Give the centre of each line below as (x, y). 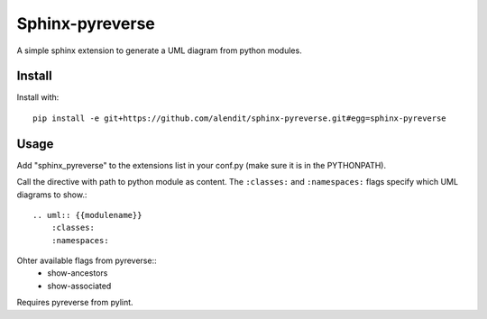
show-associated (79, 286)
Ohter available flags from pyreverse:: (87, 260)
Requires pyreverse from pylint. (75, 303)
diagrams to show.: (52, 195)
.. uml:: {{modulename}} (87, 215)
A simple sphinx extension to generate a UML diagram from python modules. (159, 50)
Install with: (38, 97)
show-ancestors (78, 273)
